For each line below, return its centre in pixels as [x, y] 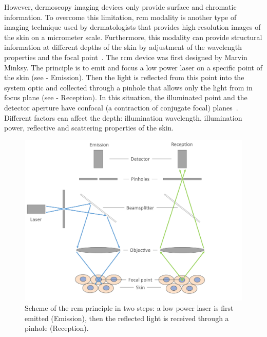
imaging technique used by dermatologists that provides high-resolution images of [132, 27]
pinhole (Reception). [57, 328]
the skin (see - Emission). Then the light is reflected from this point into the [124, 77]
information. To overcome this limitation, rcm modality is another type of [120, 17]
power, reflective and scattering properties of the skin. [89, 128]
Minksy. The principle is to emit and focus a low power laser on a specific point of [133, 67]
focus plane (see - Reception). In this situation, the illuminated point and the [126, 97]
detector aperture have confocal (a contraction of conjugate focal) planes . [121, 107]
